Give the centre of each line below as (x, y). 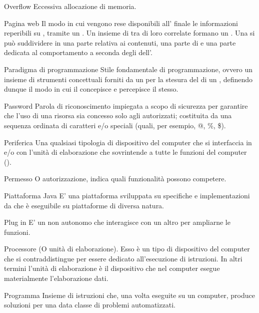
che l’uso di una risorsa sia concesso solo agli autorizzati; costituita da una (118, 115)
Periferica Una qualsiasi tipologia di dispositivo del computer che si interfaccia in (128, 142)
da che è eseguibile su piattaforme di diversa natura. (84, 205)
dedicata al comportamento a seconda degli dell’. (78, 52)
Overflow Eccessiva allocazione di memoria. (70, 6)
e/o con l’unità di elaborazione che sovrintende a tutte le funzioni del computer (125, 152)
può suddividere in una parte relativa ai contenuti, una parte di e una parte (120, 42)
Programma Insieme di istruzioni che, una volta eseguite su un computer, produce (129, 295)
